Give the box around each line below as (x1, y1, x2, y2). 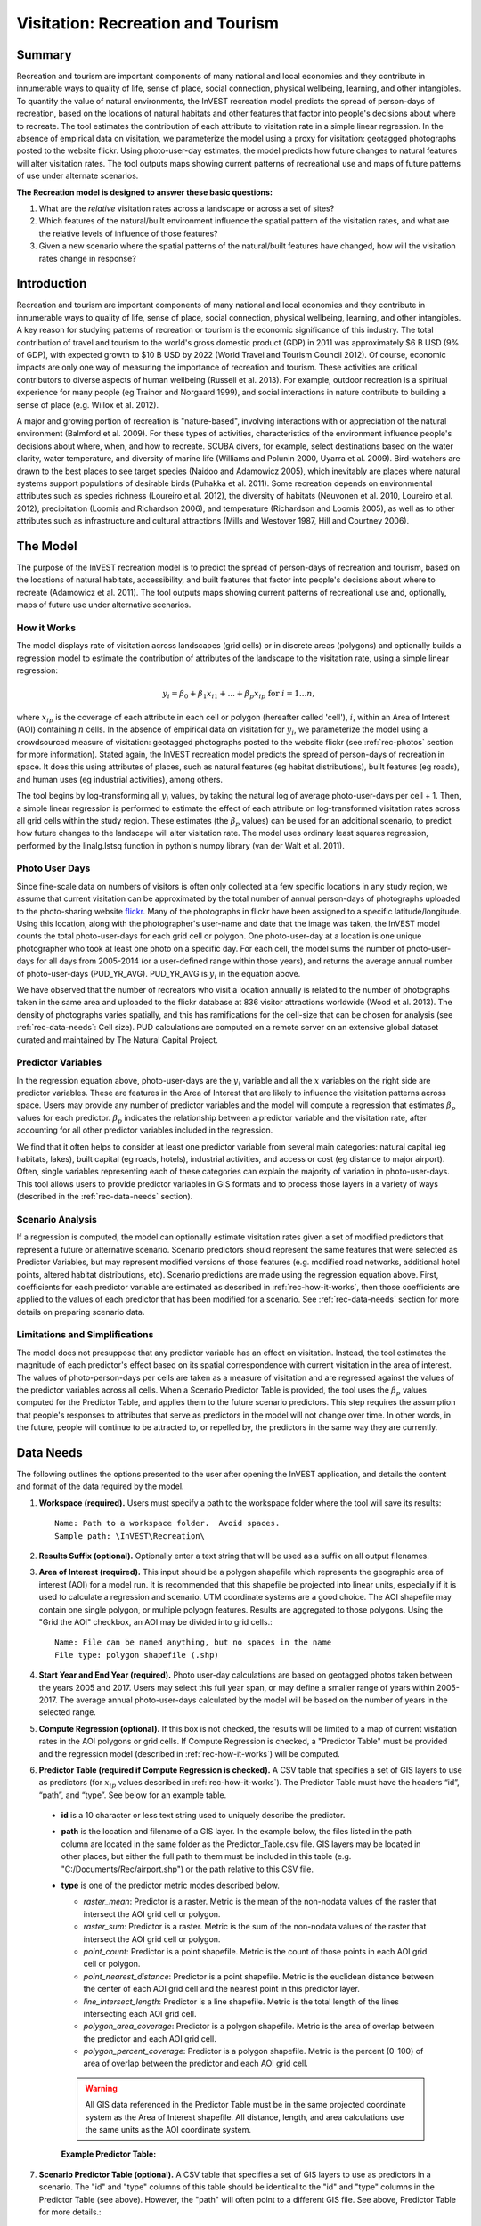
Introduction (16, 276, 87, 291)
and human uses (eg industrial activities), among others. (16, 774, 223, 784)
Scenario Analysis (16, 1213, 97, 1225)
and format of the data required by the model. (16, 1481, 184, 1491)
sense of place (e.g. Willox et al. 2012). (16, 399, 159, 410)
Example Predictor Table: (61, 2149, 157, 2159)
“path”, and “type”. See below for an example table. (38, 1790, 227, 1800)
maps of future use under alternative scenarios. (16, 599, 192, 610)
